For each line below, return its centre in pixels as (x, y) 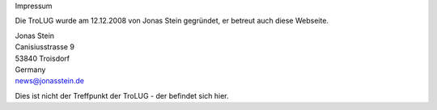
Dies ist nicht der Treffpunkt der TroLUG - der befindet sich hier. (122, 95)
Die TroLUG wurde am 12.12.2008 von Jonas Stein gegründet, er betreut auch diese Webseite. (172, 21)
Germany (30, 70)
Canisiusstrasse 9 (45, 47)
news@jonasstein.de (50, 81)
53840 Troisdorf (42, 58)
